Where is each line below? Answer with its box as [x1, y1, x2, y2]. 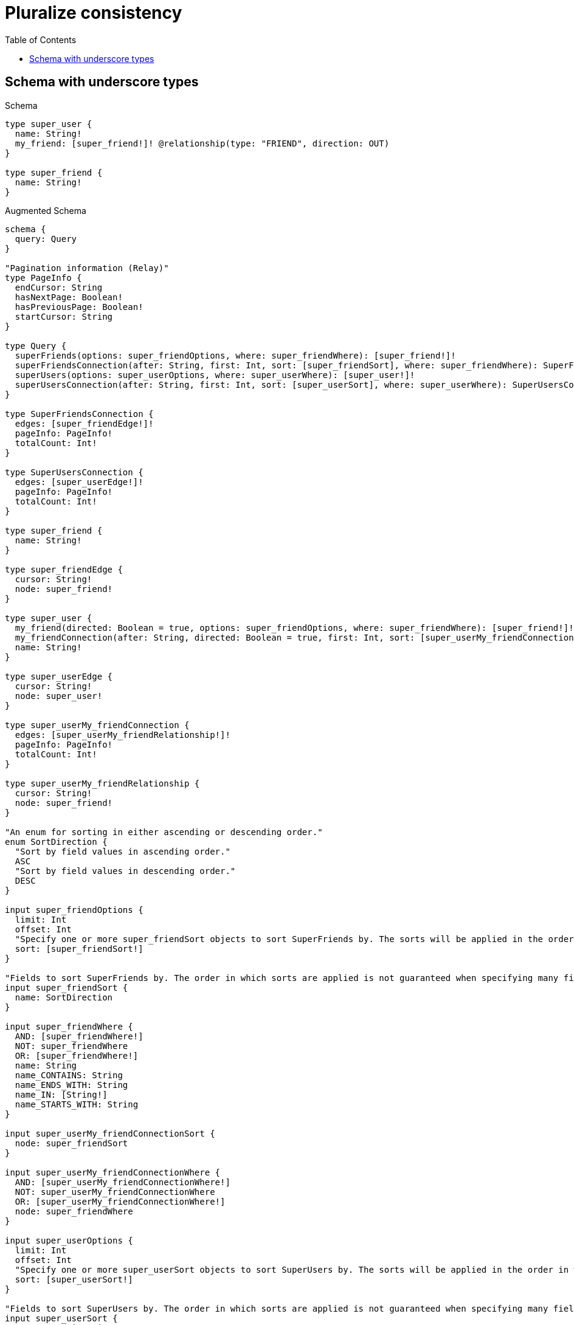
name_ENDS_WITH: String [15, 1079, 128, 1090]
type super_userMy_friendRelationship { [5, 778, 200, 788]
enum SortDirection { [5, 836, 108, 847]
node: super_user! [15, 690, 103, 701]
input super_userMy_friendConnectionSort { [5, 1128, 215, 1138]
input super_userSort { [5, 1313, 118, 1323]
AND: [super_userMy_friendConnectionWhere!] [15, 1177, 230, 1187]
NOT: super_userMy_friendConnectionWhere [15, 1186, 215, 1197]
